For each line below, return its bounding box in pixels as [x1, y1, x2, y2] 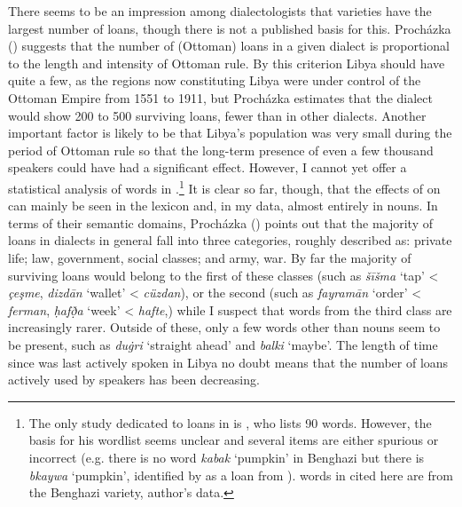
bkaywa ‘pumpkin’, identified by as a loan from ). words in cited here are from [28, 465, 453, 484]
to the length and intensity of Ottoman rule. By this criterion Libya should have [8, 53, 445, 72]
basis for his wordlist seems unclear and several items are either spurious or [28, 431, 439, 449]
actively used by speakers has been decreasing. [8, 370, 260, 389]
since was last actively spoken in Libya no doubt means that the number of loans [8, 353, 449, 371]
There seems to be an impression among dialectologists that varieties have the [8, 2, 432, 20]
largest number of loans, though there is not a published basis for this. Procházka [8, 19, 451, 37]
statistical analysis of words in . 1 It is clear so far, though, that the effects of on [8, 176, 441, 197]
